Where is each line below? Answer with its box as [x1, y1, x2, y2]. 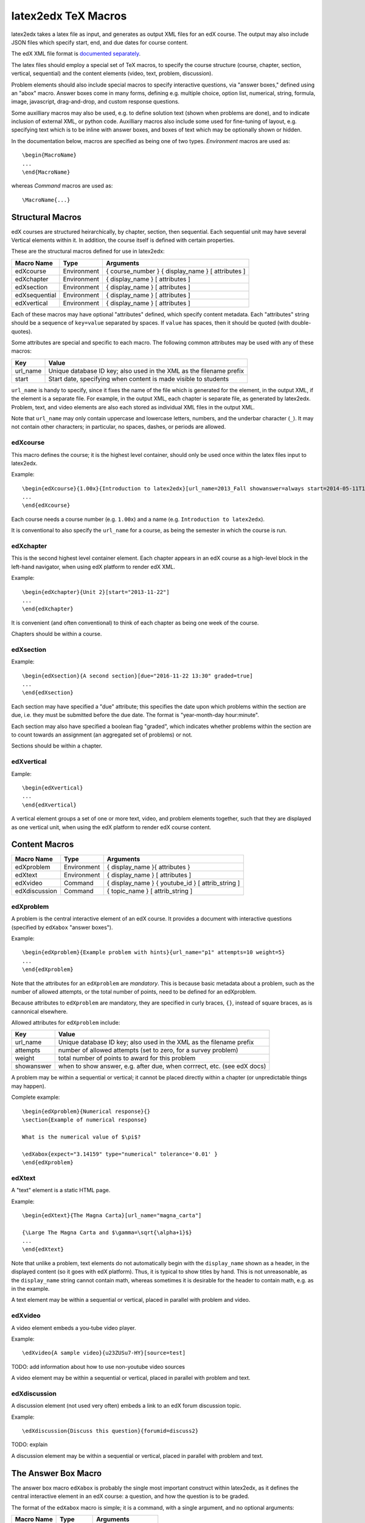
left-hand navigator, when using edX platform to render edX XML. [11, 563, 176, 570]
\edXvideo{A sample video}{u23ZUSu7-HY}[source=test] [22, 1349, 186, 1357]
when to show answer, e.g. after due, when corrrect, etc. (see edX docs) [58, 1062, 266, 1070]
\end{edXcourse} [22, 502, 71, 509]
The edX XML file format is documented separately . [11, 50, 141, 57]
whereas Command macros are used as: [11, 182, 113, 189]
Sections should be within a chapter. [11, 742, 103, 749]
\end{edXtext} [22, 1246, 64, 1253]
